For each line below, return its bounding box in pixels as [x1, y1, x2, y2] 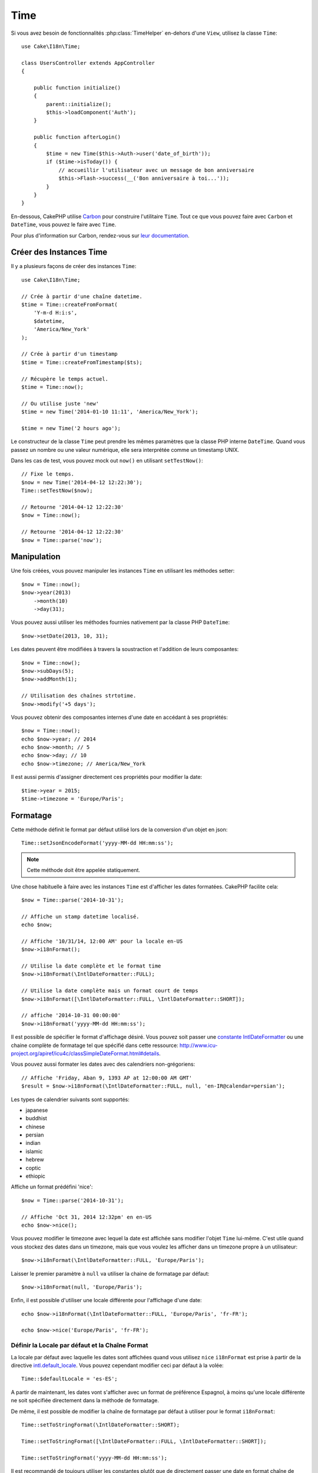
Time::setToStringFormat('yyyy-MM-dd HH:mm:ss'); [21, 1454, 168, 1461]
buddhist [25, 1115, 47, 1122]
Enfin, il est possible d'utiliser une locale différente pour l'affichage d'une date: [11, 1297, 202, 1304]
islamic [25, 1148, 43, 1155]
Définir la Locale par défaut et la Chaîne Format [11, 1341, 148, 1349]
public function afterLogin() [33, 134, 121, 141]
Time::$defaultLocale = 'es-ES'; [21, 1376, 118, 1382]
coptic [25, 1164, 41, 1171]
